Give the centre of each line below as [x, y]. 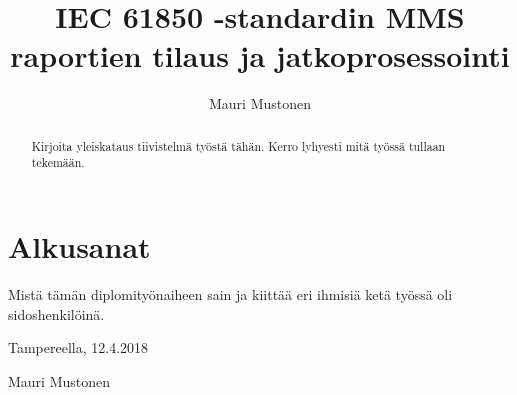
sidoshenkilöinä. [56, 313]
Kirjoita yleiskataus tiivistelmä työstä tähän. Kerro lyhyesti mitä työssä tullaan [238, 145]
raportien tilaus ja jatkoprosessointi [260, 55]
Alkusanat [79, 246]
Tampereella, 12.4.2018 [78, 347]
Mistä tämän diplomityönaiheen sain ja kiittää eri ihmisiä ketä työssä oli [230, 293]
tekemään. [58, 162]
